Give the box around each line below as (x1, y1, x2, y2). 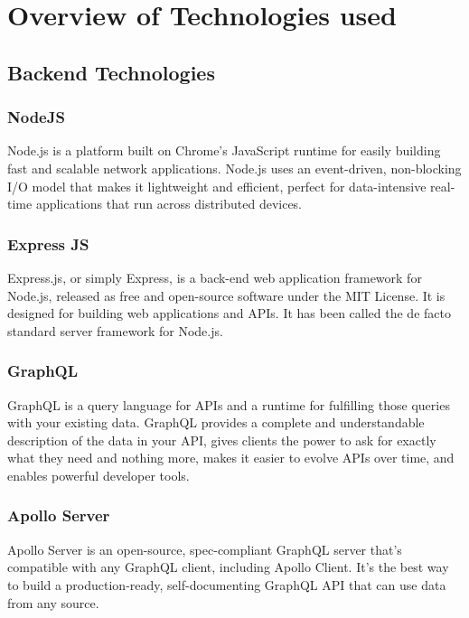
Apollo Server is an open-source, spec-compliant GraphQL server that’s (7, 539, 402, 558)
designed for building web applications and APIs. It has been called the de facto (7, 304, 451, 323)
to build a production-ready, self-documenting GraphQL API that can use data (7, 575, 446, 594)
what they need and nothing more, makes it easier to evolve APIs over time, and (7, 448, 455, 467)
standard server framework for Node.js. (7, 321, 223, 340)
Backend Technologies (7, 58, 215, 86)
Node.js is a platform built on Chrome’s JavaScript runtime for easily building (7, 141, 441, 160)
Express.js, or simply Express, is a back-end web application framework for (7, 267, 422, 286)
